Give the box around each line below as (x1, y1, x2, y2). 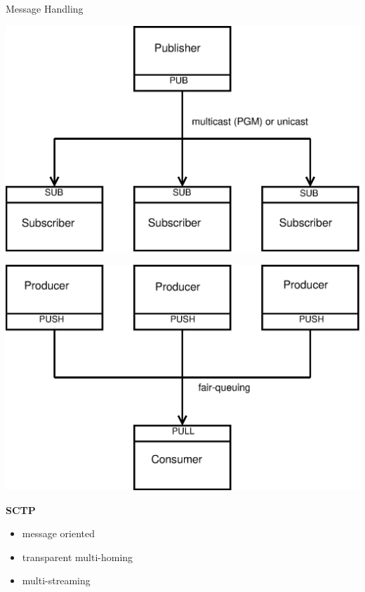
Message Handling (6, 1, 84, 15)
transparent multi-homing (22, 549, 133, 564)
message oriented (22, 526, 95, 541)
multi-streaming (22, 573, 91, 588)
